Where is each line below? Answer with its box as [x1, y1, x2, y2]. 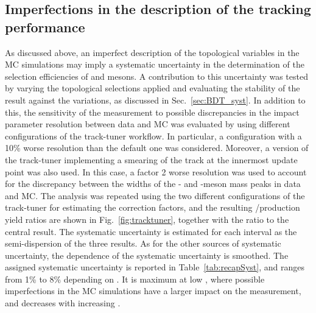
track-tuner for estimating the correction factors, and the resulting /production [5, 201, 300, 214]
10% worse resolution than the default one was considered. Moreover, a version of [5, 141, 309, 154]
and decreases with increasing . [5, 297, 121, 309]
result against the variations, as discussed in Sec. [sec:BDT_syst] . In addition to [5, 93, 306, 106]
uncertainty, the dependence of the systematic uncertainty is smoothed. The [5, 248, 289, 261]
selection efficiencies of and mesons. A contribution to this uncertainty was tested [5, 69, 308, 82]
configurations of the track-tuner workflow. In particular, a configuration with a [5, 129, 302, 142]
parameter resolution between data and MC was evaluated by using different [5, 118, 290, 130]
